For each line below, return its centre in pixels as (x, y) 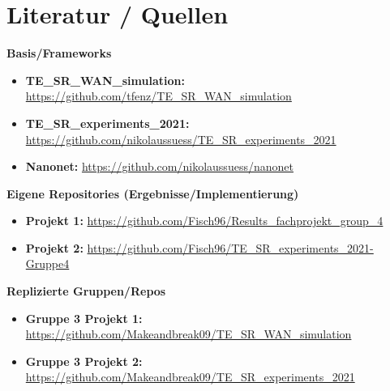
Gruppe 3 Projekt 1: (84, 318)
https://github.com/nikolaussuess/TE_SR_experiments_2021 (181, 139)
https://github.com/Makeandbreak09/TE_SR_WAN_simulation (189, 334)
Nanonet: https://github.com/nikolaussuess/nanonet (159, 166)
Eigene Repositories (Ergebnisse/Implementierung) (153, 193)
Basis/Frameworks (59, 53)
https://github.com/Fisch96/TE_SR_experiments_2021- (230, 247)
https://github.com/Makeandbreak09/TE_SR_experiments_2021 (190, 377)
